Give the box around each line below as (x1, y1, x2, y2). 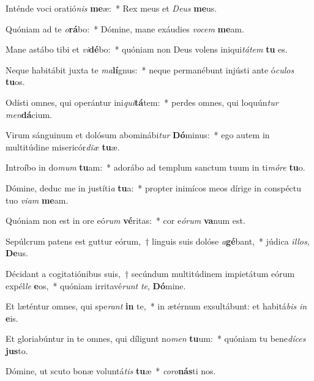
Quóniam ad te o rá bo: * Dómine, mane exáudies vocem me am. (6, 22, 244, 35)
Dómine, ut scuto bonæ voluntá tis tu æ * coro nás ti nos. (6, 364, 216, 377)
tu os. (6, 75, 25, 88)
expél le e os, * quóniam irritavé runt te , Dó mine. (6, 279, 186, 292)
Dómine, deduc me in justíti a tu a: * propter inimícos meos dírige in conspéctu (6, 181, 302, 194)
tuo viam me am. (6, 193, 69, 206)
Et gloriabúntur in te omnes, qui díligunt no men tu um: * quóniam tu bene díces (6, 332, 306, 345)
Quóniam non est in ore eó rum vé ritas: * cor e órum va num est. (6, 214, 245, 227)
